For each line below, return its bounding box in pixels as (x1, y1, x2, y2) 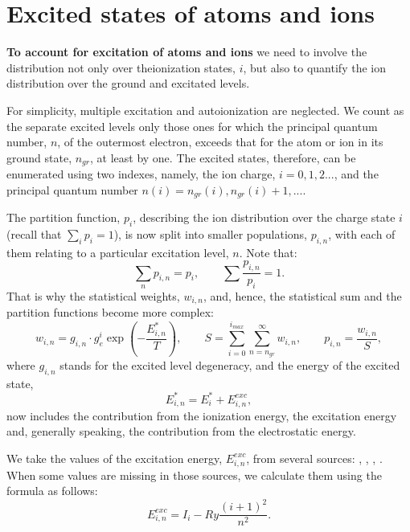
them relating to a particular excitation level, (6, 243, 229, 260)
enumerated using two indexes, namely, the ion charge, (6, 166, 276, 182)
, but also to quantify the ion (243, 59, 386, 76)
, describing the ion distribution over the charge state (133, 209, 396, 226)
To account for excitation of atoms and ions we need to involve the (6, 43, 367, 60)
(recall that (6, 225, 62, 242)
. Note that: (239, 243, 297, 260)
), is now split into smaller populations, (113, 225, 307, 242)
